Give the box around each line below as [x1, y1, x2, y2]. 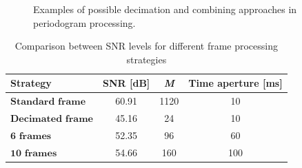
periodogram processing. [33, 15, 136, 30]
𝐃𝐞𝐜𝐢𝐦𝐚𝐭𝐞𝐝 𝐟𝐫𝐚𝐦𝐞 [10, 114, 93, 125]
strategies [126, 52, 167, 66]
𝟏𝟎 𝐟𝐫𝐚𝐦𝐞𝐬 [10, 148, 57, 158]
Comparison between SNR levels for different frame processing [14, 39, 279, 53]
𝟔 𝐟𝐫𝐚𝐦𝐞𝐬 [10, 131, 52, 141]
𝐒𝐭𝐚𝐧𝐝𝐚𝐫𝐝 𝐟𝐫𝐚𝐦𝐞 [10, 97, 86, 107]
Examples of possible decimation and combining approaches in [33, 2, 297, 16]
